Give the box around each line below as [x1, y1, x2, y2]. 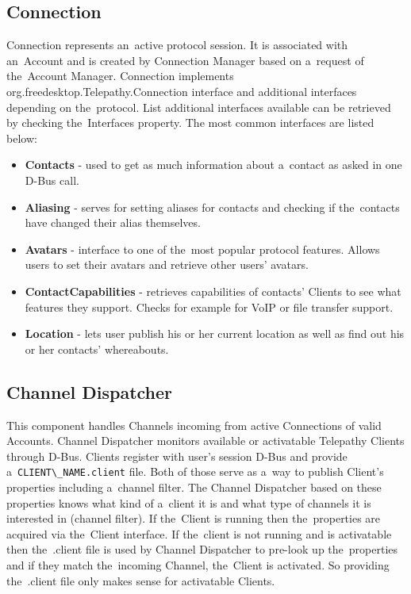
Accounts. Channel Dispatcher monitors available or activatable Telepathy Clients [6, 432, 405, 449]
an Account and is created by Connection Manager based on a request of [6, 52, 364, 68]
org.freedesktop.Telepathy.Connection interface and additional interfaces [6, 82, 357, 99]
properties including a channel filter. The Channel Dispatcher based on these [6, 478, 382, 495]
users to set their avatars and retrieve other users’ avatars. [25, 256, 309, 273]
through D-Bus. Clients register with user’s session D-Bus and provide [6, 447, 348, 464]
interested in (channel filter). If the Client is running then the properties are [6, 510, 381, 527]
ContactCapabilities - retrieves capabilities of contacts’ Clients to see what [25, 282, 401, 299]
